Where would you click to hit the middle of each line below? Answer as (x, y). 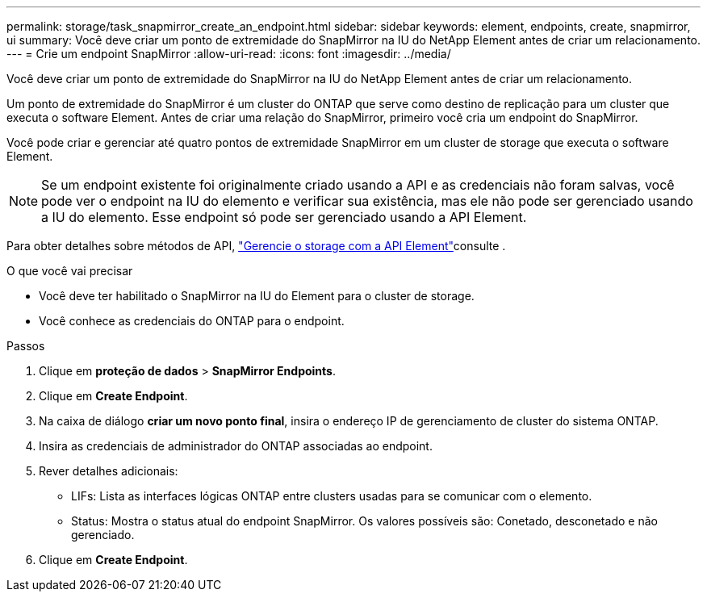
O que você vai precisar (70, 271)
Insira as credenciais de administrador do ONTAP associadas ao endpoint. (236, 446)
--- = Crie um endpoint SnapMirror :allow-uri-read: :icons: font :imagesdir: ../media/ (229, 54)
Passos (26, 346)
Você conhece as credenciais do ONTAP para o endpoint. (192, 321)
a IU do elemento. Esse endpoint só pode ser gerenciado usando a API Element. (284, 217)
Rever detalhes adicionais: (109, 471)
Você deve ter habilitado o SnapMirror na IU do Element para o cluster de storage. (257, 296)
